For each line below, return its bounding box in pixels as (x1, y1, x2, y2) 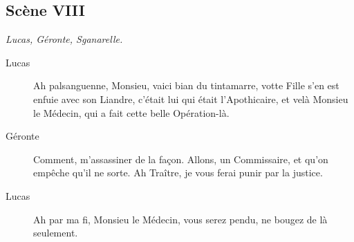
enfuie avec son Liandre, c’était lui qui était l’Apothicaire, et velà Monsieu (33, 91, 348, 106)
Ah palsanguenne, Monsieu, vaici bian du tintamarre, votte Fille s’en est (33, 78, 339, 93)
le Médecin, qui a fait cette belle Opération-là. (33, 105, 230, 120)
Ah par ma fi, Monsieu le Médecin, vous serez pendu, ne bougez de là (33, 212, 328, 226)
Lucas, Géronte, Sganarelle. (6, 32, 123, 46)
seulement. (33, 225, 78, 240)
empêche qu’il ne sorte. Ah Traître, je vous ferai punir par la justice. (33, 165, 323, 180)
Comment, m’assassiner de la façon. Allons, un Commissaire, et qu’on (33, 151, 328, 166)
